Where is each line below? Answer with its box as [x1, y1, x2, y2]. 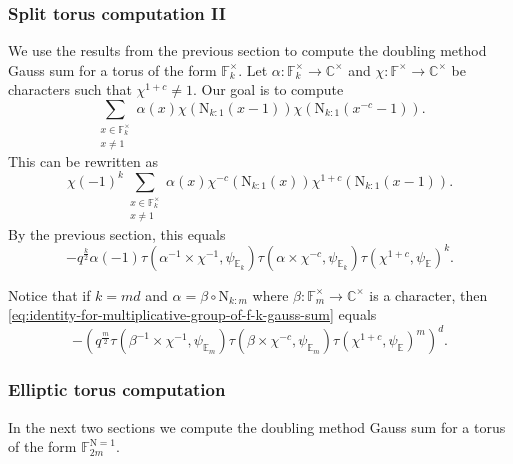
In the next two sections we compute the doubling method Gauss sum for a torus [8, 416, 506, 437]
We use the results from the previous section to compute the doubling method [8, 40, 487, 61]
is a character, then [369, 284, 488, 305]
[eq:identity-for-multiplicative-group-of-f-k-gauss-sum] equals [8, 304, 377, 325]
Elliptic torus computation [8, 377, 226, 402]
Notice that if [8, 284, 91, 305]
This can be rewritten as [8, 150, 158, 171]
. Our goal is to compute [192, 79, 344, 100]
